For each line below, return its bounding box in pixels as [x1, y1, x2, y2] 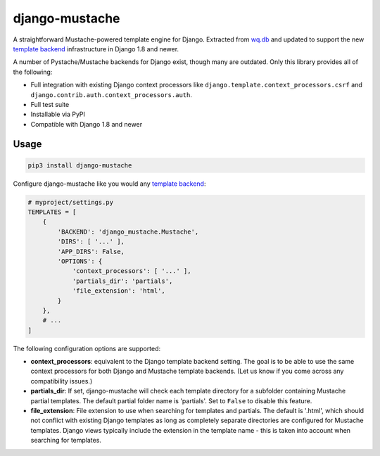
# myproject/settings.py [27, 198, 114, 206]
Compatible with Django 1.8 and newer [30, 120, 143, 128]
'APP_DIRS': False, [57, 247, 125, 255]
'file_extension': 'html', [72, 287, 165, 295]
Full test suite [30, 100, 70, 108]
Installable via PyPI [30, 110, 86, 119]
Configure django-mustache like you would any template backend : [13, 179, 206, 188]
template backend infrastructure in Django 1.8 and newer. [13, 44, 179, 53]
